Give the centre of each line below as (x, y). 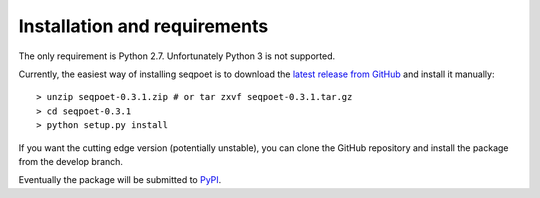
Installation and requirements (143, 26)
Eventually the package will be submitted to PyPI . (120, 180)
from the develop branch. (71, 161)
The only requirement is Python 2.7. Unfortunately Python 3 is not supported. (176, 56)
